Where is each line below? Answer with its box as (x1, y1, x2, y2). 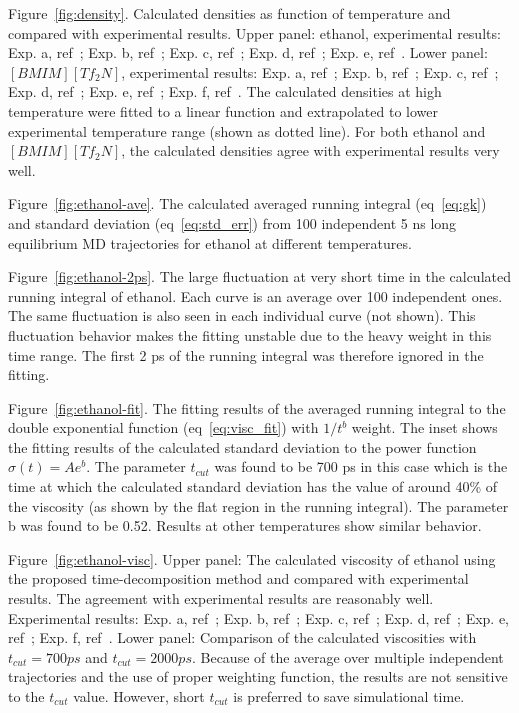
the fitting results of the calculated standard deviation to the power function (8, 436, 477, 457)
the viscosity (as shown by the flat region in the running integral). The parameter (8, 495, 509, 516)
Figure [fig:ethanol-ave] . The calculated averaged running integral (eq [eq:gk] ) (8, 193, 487, 214)
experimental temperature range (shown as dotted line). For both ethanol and (8, 120, 486, 141)
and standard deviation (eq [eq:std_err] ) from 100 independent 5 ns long (8, 212, 457, 233)
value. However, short (73, 686, 205, 706)
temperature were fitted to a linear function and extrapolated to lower (8, 100, 438, 121)
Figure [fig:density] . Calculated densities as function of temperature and (8, 3, 451, 23)
